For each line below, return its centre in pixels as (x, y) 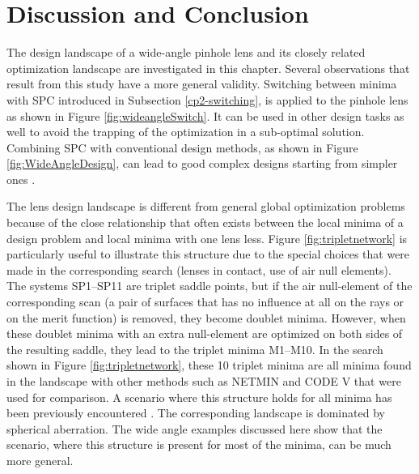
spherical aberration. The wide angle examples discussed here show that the (195, 428)
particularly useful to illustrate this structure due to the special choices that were (208, 254)
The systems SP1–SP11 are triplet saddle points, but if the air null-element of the (209, 286)
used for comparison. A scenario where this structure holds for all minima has (199, 397)
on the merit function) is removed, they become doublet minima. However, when (206, 317)
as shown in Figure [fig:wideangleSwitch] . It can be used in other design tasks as (205, 115)
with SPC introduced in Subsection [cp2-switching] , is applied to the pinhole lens (207, 99)
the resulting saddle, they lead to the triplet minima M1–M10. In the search (195, 349)
